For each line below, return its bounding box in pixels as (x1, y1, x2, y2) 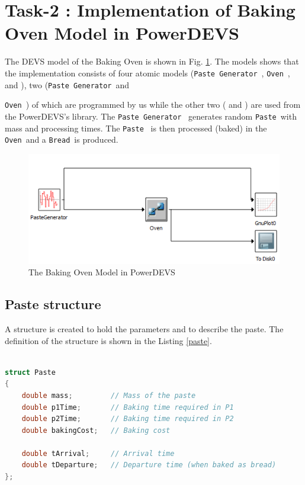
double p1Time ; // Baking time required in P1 (21, 403, 234, 412)
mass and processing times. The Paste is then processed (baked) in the (5, 121, 267, 134)
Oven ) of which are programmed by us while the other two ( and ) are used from (5, 98, 301, 111)
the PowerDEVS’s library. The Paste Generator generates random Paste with (5, 110, 297, 122)
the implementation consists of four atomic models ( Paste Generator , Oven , (5, 66, 290, 79)
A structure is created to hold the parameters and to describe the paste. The (5, 322, 284, 335)
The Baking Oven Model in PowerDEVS (28, 266, 175, 278)
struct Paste (5, 368, 56, 377)
